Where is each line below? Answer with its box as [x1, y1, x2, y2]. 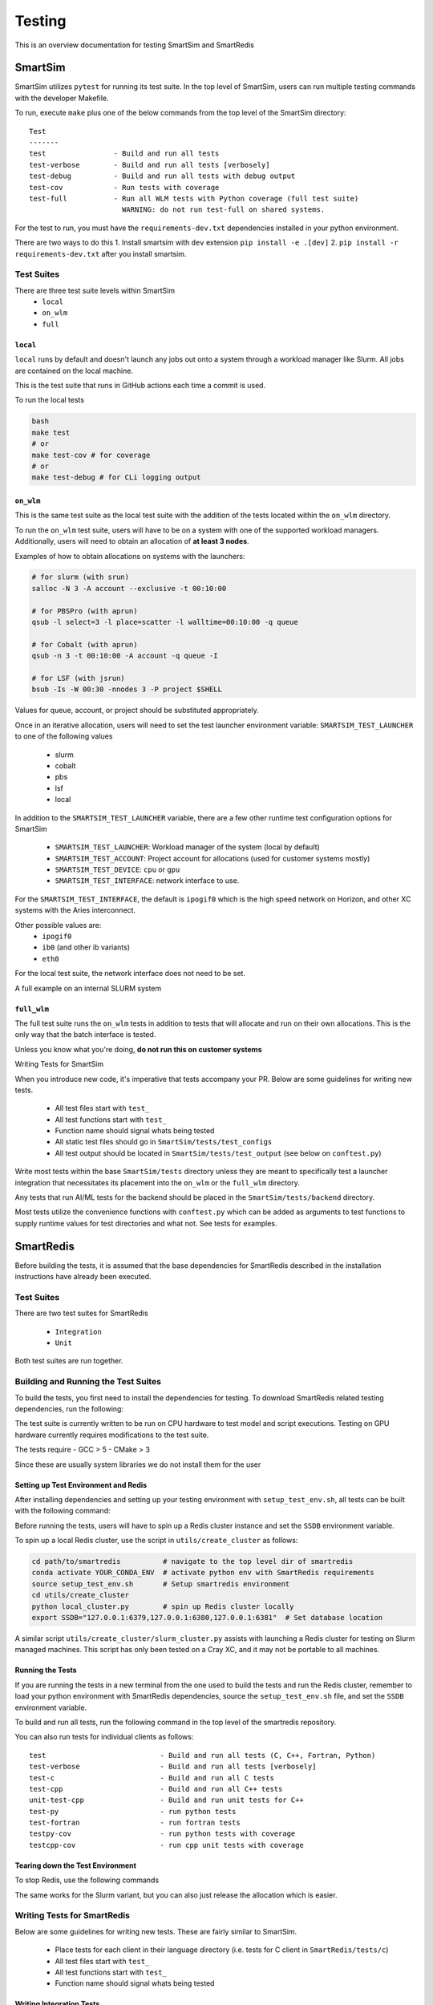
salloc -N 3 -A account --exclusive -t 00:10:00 [31, 584, 227, 593]
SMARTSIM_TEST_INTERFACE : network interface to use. [55, 876, 240, 885]
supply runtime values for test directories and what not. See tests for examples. [14, 1218, 277, 1228]
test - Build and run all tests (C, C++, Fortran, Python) [29, 1751, 376, 1760]
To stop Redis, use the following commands [14, 1875, 160, 1885]
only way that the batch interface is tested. [14, 1030, 156, 1039]
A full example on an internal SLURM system [14, 983, 162, 993]
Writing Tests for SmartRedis [14, 1910, 130, 1921]
